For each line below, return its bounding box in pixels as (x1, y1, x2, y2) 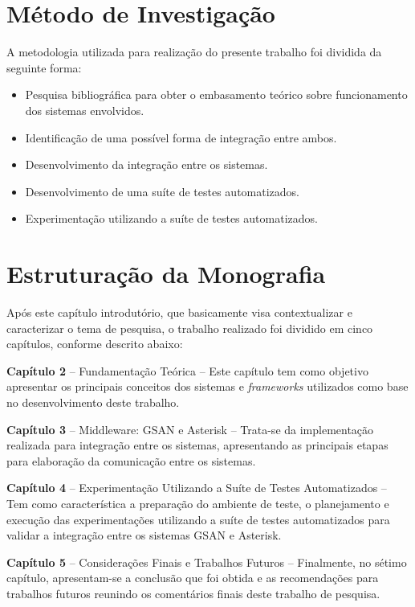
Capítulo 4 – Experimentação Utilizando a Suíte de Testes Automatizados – (6, 479, 387, 496)
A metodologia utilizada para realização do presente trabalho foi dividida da (6, 43, 382, 60)
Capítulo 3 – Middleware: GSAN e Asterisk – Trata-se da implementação (6, 420, 374, 437)
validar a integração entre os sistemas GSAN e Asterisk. (6, 527, 282, 543)
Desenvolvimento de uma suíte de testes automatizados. (25, 183, 299, 199)
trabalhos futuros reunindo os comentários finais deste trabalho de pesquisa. (6, 584, 380, 601)
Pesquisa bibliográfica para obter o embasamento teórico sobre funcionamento (25, 86, 408, 103)
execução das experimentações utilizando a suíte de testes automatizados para (6, 511, 390, 527)
